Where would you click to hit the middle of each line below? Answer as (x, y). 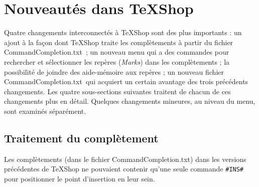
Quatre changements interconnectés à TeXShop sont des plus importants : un (123, 32)
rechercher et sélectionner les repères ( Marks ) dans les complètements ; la (117, 61)
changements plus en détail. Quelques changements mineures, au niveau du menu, (130, 101)
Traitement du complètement (81, 138)
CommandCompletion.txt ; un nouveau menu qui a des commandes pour (117, 52)
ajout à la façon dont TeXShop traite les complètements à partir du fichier (119, 42)
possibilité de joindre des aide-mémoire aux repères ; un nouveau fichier (114, 71)
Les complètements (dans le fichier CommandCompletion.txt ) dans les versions (125, 159)
